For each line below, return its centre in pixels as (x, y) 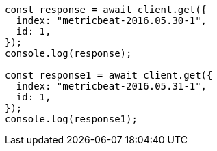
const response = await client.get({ (106, 10)
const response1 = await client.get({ (109, 75)
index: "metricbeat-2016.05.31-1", (112, 86)
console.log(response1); (71, 119)
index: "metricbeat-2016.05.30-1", (112, 20)
